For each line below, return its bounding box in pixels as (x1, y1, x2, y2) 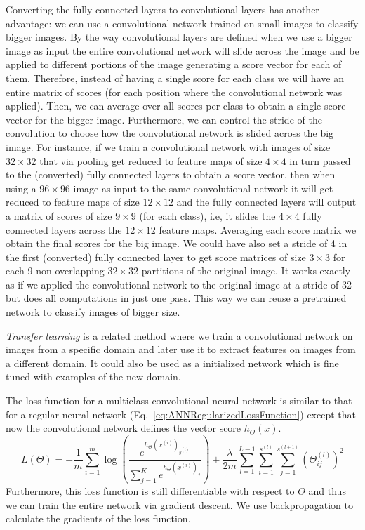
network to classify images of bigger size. (6, 305, 180, 319)
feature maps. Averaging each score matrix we (159, 222, 357, 237)
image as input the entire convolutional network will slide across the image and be (6, 43, 359, 58)
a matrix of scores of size (6, 208, 112, 223)
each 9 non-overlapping (6, 263, 105, 278)
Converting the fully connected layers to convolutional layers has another (6, 2, 319, 16)
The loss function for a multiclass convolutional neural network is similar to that (6, 393, 352, 408)
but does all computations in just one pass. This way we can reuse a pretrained (6, 291, 347, 305)
